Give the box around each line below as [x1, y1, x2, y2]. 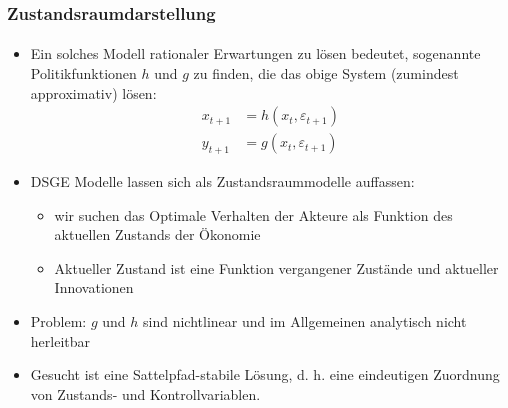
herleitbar [30, 330, 91, 351]
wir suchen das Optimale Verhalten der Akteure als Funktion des [54, 204, 453, 225]
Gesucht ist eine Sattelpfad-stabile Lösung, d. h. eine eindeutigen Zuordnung [30, 364, 500, 385]
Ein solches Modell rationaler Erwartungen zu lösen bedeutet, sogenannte [30, 43, 481, 64]
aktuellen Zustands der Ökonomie [54, 224, 261, 245]
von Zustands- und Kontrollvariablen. [30, 383, 261, 404]
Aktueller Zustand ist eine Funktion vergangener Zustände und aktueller [54, 257, 499, 278]
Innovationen [54, 277, 134, 298]
